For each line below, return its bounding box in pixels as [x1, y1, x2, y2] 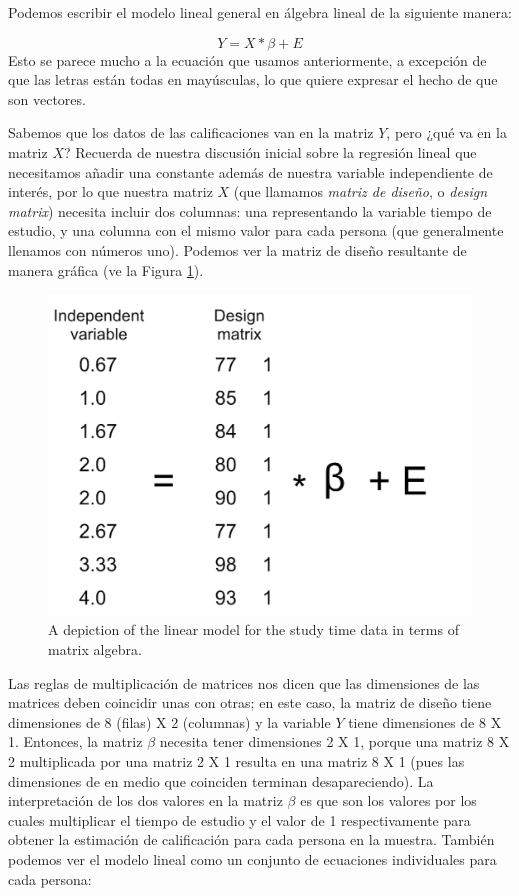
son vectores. [8, 88, 86, 109]
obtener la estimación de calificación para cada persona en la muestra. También [8, 829, 495, 850]
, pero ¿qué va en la [386, 122, 507, 143]
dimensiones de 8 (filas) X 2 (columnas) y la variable [8, 711, 331, 732]
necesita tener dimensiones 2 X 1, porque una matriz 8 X [159, 731, 510, 752]
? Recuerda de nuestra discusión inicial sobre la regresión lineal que [63, 141, 477, 162]
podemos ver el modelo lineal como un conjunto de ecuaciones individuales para [8, 848, 497, 869]
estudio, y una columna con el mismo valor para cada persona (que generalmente [8, 220, 504, 241]
